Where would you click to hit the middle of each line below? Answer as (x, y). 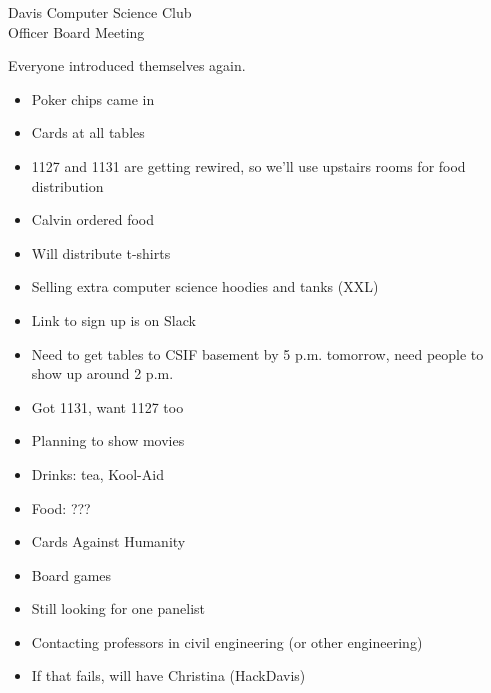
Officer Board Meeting (76, 31)
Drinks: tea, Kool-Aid (97, 473)
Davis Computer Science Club (100, 12)
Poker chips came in (93, 98)
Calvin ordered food (93, 219)
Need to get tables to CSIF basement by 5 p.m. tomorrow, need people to (257, 353)
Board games (71, 574)
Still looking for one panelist (118, 608)
